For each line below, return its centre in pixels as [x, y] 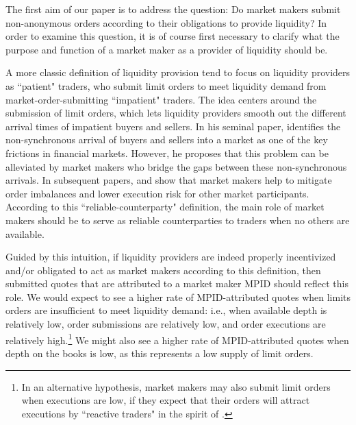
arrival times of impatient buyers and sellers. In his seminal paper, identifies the [173, 126]
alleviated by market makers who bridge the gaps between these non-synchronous [176, 166]
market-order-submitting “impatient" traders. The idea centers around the [161, 99]
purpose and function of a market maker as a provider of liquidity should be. [167, 49]
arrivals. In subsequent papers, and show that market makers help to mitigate [169, 180]
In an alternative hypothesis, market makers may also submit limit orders [176, 386]
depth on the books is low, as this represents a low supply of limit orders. [160, 353]
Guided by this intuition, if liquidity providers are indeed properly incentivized [171, 257]
